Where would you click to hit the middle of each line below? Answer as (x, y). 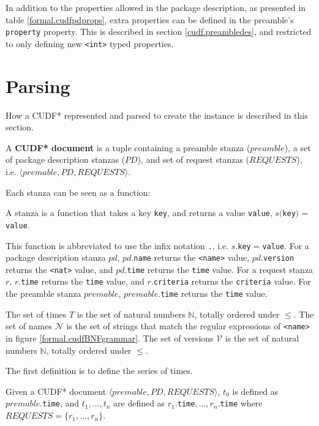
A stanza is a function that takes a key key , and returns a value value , (139, 213)
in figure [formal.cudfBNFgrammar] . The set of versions (110, 338)
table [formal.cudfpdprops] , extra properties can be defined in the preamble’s (150, 19)
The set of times (36, 314)
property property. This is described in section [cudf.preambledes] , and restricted (159, 32)
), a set (298, 147)
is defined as (255, 391)
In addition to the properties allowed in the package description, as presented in (156, 7)
